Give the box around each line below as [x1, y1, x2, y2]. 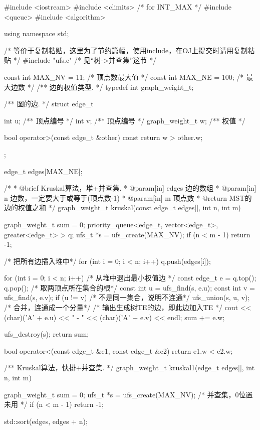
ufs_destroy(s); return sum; [4, 329, 89, 339]
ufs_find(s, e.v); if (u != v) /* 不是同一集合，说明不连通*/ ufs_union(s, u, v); [4, 292, 250, 303]
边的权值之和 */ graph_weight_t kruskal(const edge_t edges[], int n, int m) [4, 202, 241, 213]
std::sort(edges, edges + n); [4, 415, 88, 426]
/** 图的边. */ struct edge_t [4, 98, 94, 109]
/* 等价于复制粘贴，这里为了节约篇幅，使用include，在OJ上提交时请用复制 [4, 45, 248, 55]
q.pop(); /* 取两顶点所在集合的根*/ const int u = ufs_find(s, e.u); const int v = [4, 282, 255, 293]
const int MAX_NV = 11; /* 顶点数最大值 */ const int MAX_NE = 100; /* [4, 71, 244, 82]
